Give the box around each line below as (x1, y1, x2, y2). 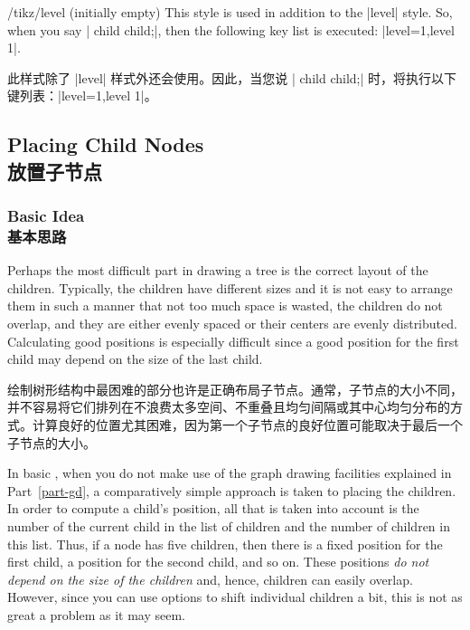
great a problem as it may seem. (7, 605, 185, 624)
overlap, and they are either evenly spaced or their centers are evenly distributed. (7, 314, 457, 333)
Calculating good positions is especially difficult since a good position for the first (7, 331, 459, 350)
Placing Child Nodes (7, 130, 204, 158)
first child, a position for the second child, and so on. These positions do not (7, 552, 429, 571)
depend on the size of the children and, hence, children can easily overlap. (7, 569, 413, 588)
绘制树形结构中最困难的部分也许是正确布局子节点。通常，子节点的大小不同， (7, 379, 463, 398)
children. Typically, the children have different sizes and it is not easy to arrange (7, 278, 453, 297)
